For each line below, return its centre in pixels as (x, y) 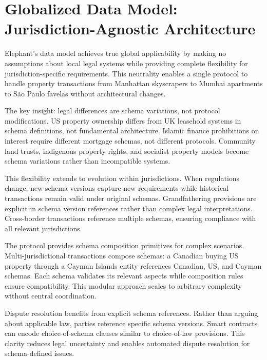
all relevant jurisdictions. (43, 228)
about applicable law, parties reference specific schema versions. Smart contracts (131, 323)
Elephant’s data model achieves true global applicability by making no (116, 53)
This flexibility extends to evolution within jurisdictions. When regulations (122, 178)
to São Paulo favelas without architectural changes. (85, 93)
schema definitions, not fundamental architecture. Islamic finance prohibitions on (132, 131)
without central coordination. (51, 296)
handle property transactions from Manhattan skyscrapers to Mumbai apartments (134, 83)
